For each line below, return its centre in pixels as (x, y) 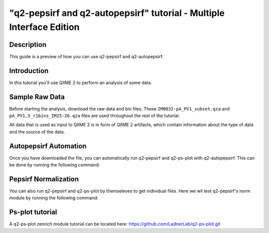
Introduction (29, 70)
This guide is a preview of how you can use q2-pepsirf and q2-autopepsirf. (86, 56)
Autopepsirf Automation (48, 146)
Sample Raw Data (37, 97)
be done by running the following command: (55, 165)
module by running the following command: (54, 198)
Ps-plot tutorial (33, 212)
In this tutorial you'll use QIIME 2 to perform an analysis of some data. (80, 83)
